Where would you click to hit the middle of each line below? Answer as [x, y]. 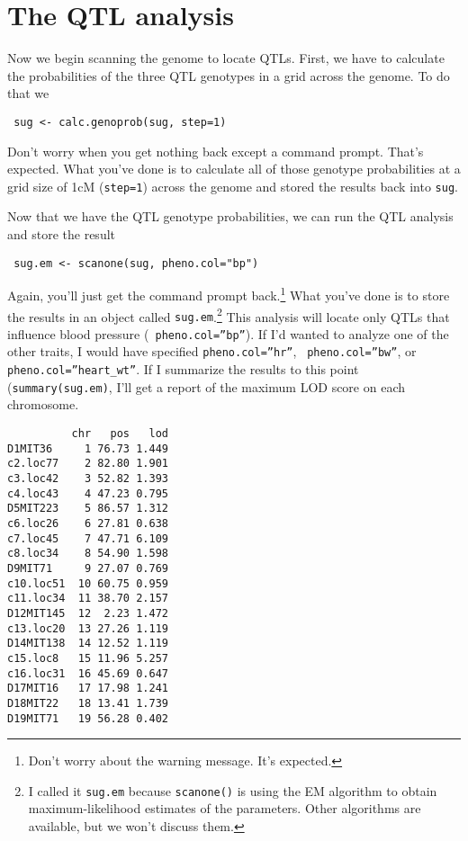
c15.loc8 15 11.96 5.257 [88, 658]
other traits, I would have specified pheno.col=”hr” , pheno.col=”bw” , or [212, 351]
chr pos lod [120, 434]
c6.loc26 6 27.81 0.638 [88, 523]
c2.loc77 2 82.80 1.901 [88, 464]
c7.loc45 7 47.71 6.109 [88, 538]
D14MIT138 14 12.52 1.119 [88, 644]
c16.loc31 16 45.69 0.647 [88, 673]
